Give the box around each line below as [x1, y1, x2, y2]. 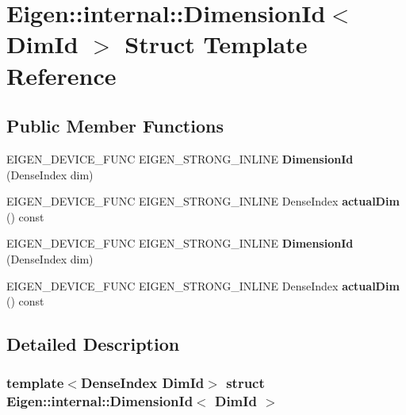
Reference [6, 59, 117, 91]
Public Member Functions [6, 113, 224, 138]
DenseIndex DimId [80, 373, 205, 393]
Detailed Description [6, 332, 180, 356]
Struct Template [124, 28, 308, 60]
